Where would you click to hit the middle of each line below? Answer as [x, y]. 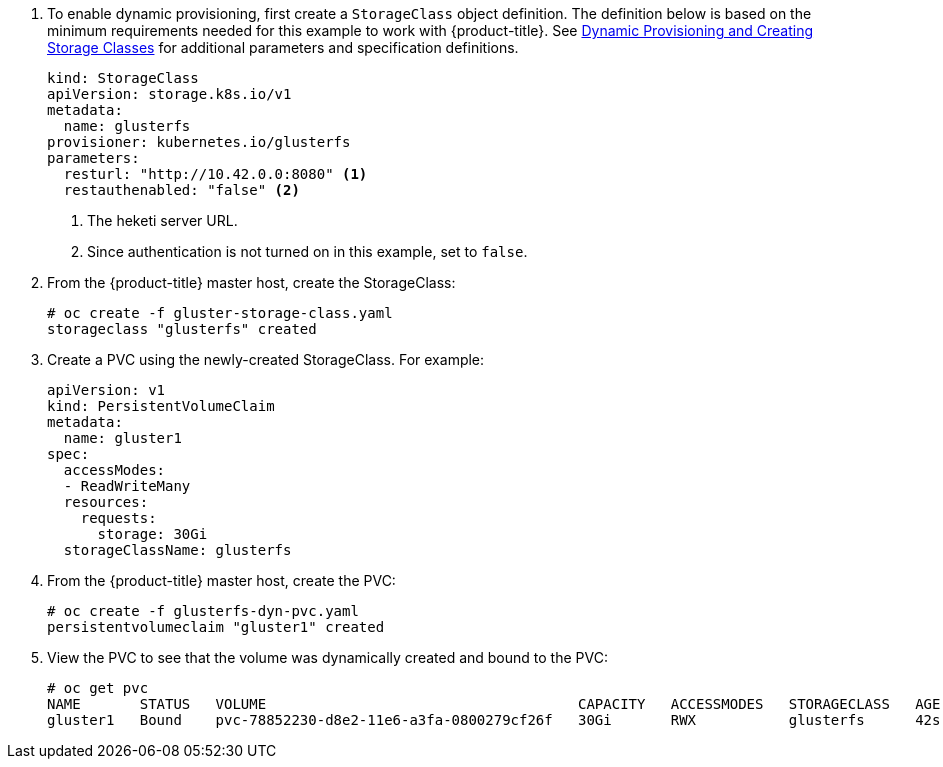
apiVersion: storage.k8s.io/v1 [169, 94]
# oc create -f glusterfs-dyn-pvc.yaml [203, 611]
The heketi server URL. [162, 220]
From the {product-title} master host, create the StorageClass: [251, 282]
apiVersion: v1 [106, 390]
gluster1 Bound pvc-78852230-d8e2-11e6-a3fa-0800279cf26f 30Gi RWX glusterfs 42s [494, 720]
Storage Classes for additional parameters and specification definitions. [283, 47]
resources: [106, 502]
